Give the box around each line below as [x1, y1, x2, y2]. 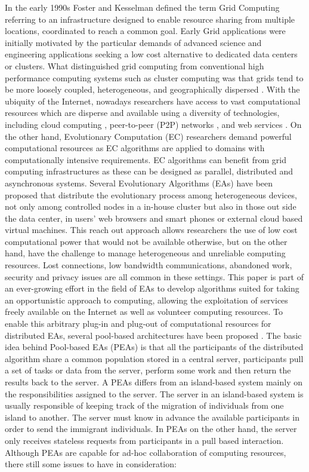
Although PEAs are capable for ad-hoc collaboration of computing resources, [5, 446, 286, 458]
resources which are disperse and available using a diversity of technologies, [5, 106, 280, 119]
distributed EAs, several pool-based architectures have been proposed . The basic [5, 329, 302, 341]
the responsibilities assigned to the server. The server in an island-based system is [5, 387, 304, 400]
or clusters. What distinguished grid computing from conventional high [5, 59, 264, 72]
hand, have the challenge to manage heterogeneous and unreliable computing [5, 247, 286, 259]
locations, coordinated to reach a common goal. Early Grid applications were [5, 24, 286, 37]
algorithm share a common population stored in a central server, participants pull [5, 352, 304, 364]
